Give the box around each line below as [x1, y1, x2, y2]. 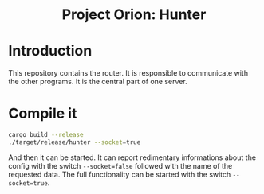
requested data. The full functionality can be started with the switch [8, 169, 231, 179]
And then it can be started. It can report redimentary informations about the [8, 153, 257, 162]
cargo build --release [8, 131, 84, 139]
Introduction [8, 42, 93, 60]
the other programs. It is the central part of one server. [8, 77, 187, 87]
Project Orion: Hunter [61, 6, 207, 24]
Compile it [8, 105, 77, 122]
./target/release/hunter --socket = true [8, 138, 141, 146]
